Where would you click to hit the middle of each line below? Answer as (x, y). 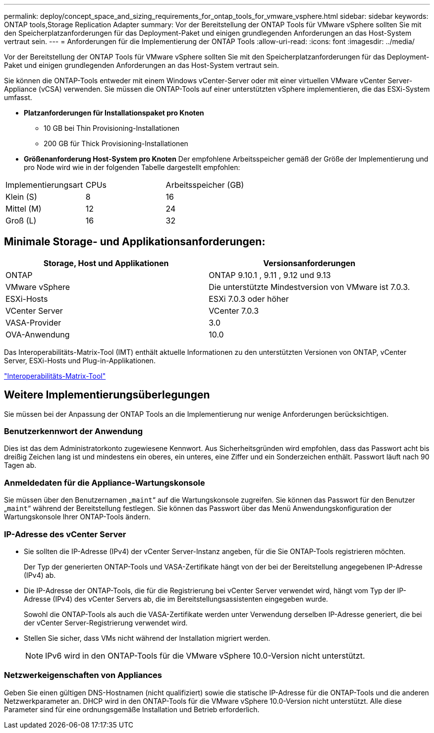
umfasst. (18, 97)
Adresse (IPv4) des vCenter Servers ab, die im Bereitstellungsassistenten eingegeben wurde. (176, 599)
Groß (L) (21, 221)
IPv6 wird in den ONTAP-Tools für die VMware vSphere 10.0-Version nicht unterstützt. (205, 655)
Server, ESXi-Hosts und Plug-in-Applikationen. (80, 360)
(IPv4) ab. (40, 575)
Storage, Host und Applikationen (106, 263)
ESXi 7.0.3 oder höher (249, 299)
